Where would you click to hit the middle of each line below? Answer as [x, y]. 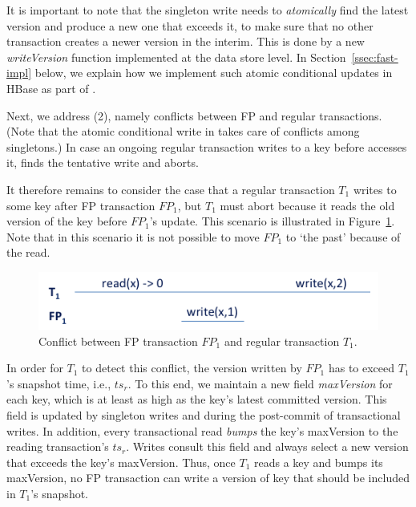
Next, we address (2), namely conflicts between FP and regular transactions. [194, 115]
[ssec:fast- [375, 57]
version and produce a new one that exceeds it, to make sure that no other [190, 25]
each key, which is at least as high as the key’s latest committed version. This [197, 399]
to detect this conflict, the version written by [192, 368]
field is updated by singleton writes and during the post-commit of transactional [204, 414]
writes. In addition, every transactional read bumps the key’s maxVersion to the [202, 430]
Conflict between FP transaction [118, 341]
